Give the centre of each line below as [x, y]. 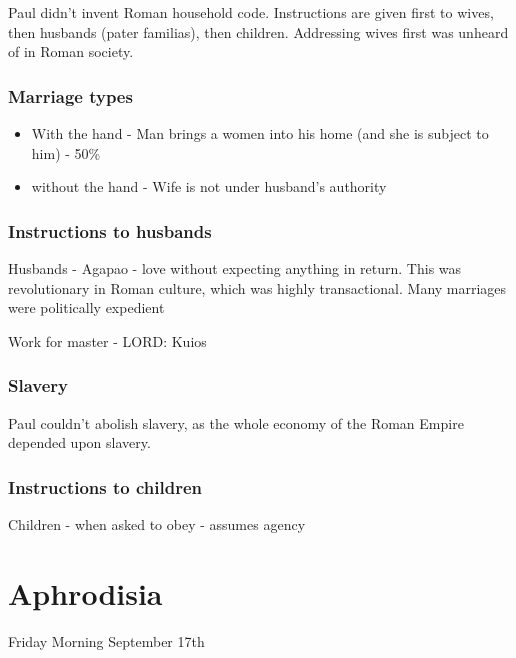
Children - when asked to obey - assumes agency [157, 524]
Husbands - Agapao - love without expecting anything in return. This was [235, 268]
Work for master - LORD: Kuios [107, 340]
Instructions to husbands [110, 230]
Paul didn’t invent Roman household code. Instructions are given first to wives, [251, 12]
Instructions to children [105, 486]
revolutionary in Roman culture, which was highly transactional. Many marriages [257, 287]
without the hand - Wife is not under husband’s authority [209, 186]
